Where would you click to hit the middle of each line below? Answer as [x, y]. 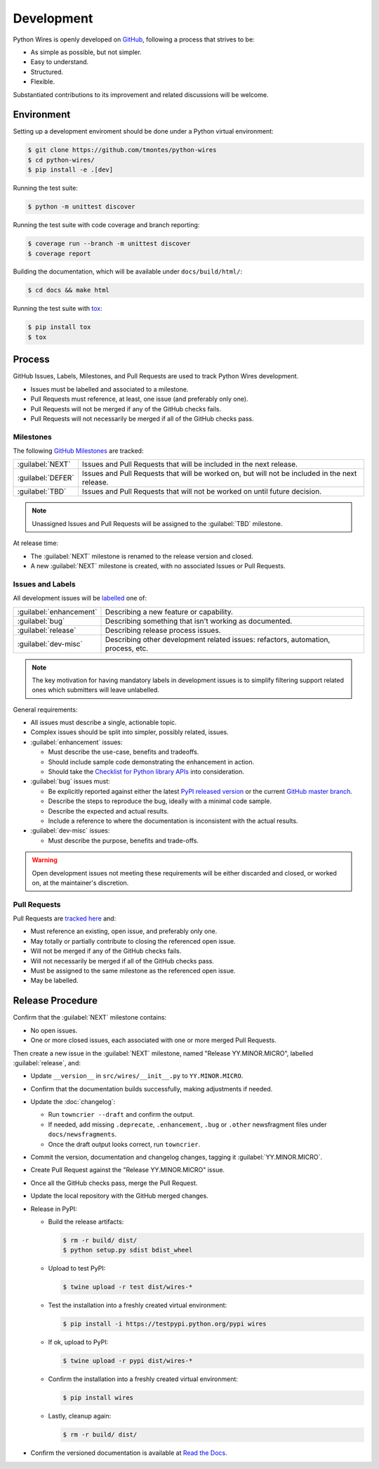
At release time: [36, 543]
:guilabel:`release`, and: [47, 1063]
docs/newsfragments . [82, 1134]
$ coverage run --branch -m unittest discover [109, 244]
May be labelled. [54, 980]
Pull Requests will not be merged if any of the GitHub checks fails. [126, 409]
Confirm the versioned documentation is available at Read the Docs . [129, 1453]
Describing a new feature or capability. [169, 612]
